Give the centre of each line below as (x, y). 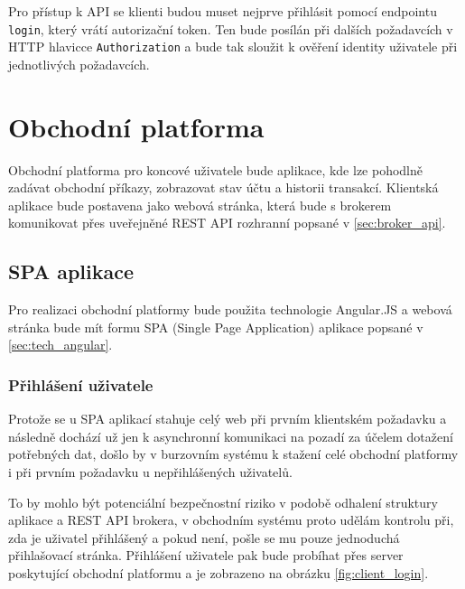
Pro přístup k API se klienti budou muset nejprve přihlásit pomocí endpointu (223, 11)
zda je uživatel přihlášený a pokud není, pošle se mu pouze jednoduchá (204, 537)
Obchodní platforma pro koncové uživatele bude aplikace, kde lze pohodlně (216, 169)
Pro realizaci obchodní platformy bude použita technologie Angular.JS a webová (230, 309)
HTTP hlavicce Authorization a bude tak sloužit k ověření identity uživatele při (233, 47)
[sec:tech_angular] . (60, 345)
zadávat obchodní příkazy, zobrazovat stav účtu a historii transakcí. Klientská (223, 187)
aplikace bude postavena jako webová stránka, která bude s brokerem (200, 205)
